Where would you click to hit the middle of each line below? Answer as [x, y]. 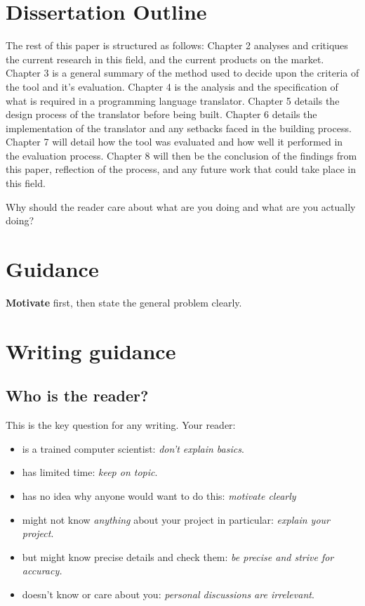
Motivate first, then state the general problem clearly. [124, 302]
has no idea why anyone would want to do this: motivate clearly [159, 495]
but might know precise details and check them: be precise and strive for [178, 556]
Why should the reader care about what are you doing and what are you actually [181, 206]
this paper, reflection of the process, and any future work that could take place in [181, 169]
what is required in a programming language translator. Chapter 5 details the [173, 100]
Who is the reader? [77, 395]
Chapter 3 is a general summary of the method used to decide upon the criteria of [182, 73]
